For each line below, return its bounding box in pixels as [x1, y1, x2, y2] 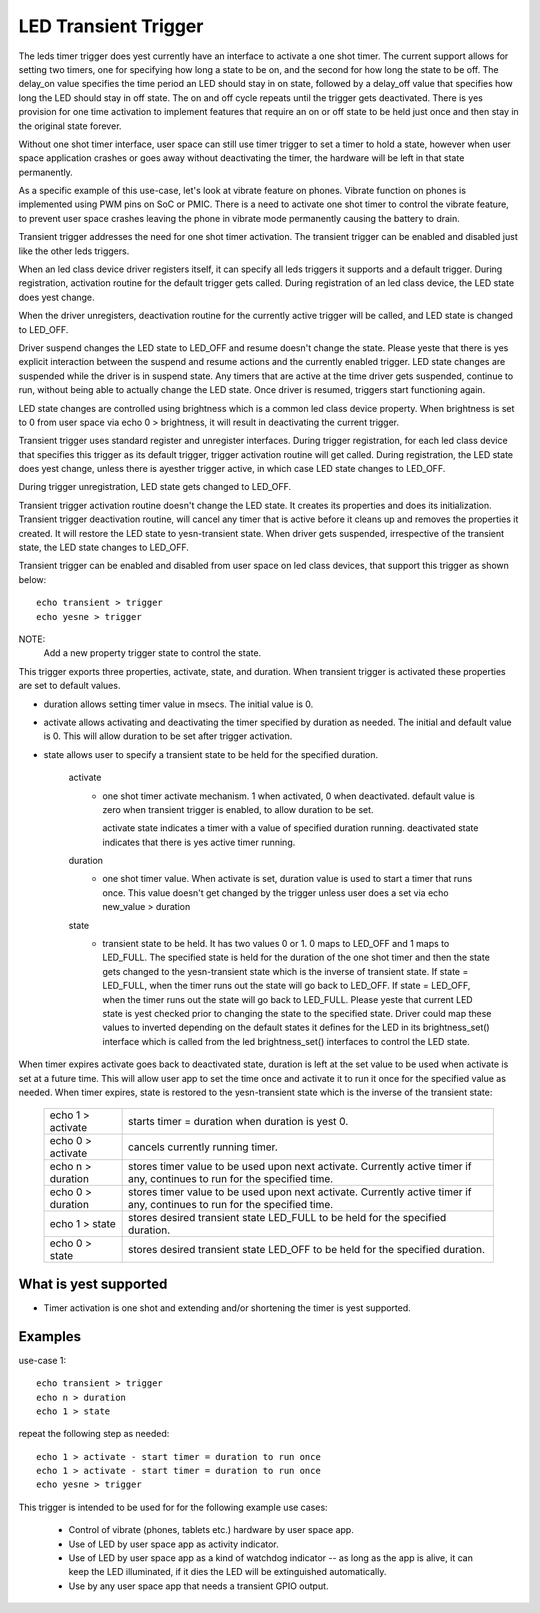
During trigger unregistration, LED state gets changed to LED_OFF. [18, 481, 292, 493]
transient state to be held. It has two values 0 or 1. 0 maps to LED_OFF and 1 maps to [102, 938, 450, 950]
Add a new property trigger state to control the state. [43, 647, 262, 659]
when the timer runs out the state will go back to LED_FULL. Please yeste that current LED [102, 993, 474, 1005]
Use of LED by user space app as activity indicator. [68, 1538, 279, 1550]
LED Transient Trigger [18, 15, 204, 37]
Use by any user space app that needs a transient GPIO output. [68, 1580, 329, 1592]
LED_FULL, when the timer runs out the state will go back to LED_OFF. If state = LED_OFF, [102, 980, 471, 992]
